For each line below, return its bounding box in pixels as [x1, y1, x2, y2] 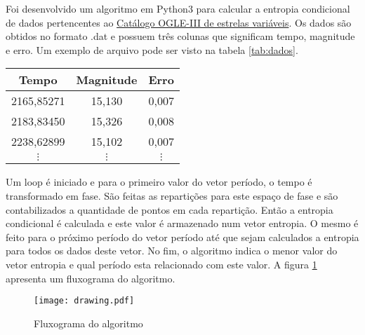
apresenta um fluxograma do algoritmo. [6, 271, 175, 285]
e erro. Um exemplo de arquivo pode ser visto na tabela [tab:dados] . [6, 42, 298, 57]
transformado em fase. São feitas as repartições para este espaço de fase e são [6, 188, 338, 203]
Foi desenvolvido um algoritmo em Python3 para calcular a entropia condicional [6, 1, 350, 15]
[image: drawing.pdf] [34, 296, 135, 306]
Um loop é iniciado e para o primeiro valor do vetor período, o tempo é [6, 175, 312, 189]
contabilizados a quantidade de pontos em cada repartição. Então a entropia [6, 202, 333, 217]
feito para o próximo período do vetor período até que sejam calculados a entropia [6, 229, 359, 244]
